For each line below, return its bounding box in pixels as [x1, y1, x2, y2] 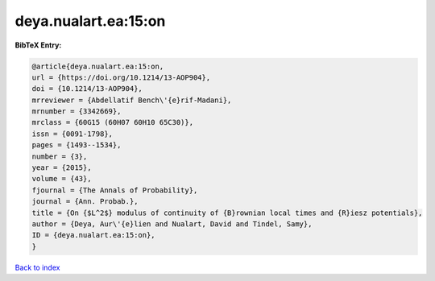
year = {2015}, [31, 163, 92, 172]
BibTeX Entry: [14, 40, 62, 50]
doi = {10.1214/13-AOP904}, [31, 85, 143, 93]
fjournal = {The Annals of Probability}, [31, 185, 198, 195]
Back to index [14, 262, 60, 272]
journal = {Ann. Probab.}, [31, 197, 139, 206]
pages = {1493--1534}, [31, 141, 122, 150]
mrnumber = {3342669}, [31, 107, 122, 116]
